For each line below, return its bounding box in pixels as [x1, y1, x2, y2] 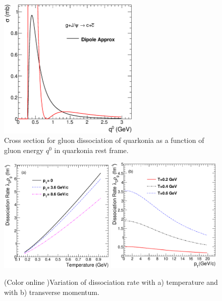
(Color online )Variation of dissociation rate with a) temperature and [4, 277, 218, 287]
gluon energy [4, 144, 44, 155]
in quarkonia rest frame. [54, 144, 129, 155]
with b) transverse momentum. [4, 286, 99, 297]
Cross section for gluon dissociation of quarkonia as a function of [4, 135, 204, 145]
